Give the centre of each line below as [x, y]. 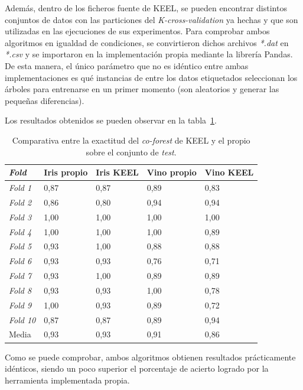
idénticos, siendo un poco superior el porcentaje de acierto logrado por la [137, 368]
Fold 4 [20, 231]
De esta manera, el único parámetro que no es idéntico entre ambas [127, 65]
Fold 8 [20, 290]
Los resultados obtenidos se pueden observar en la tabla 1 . [111, 120]
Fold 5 [20, 246]
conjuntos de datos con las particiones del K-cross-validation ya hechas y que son [151, 19]
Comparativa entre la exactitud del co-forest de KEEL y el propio [131, 140]
